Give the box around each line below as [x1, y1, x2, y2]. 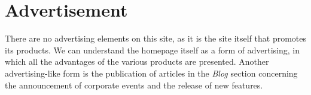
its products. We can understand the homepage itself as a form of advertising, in [5, 43, 300, 56]
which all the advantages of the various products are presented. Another [5, 55, 269, 68]
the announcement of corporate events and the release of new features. [5, 78, 263, 91]
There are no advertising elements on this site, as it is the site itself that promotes [5, 32, 306, 45]
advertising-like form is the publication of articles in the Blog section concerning [5, 66, 298, 79]
